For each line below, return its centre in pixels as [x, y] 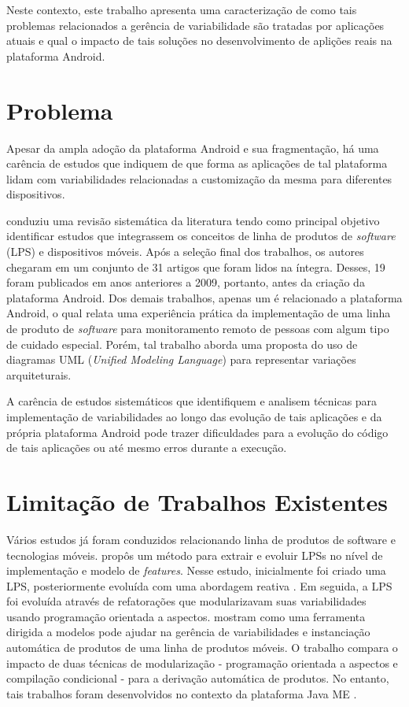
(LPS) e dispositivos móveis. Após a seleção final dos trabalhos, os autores [185, 252]
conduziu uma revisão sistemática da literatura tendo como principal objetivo [193, 220]
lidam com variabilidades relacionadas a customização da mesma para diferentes [199, 178]
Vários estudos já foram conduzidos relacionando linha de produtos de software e [201, 539]
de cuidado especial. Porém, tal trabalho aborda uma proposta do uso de [182, 344]
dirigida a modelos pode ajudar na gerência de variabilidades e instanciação [188, 632]
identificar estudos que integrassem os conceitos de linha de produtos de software [201, 236]
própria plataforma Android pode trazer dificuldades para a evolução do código [197, 432]
